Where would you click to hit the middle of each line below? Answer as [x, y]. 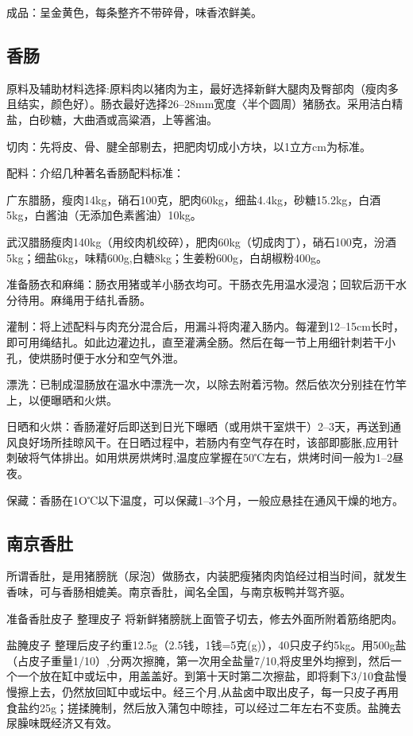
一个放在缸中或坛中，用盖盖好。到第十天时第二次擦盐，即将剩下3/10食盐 [206, 676]
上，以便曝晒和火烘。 [62, 399]
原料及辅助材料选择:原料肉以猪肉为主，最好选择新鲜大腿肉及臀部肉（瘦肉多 [203, 88]
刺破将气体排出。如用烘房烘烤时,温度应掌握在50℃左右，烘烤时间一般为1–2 [200, 457]
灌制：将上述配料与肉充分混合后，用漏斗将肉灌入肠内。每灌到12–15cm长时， [205, 326]
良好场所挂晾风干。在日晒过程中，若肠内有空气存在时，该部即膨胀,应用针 [208, 442]
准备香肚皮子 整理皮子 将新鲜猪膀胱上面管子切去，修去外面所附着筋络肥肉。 [205, 618]
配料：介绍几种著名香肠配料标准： [95, 173]
